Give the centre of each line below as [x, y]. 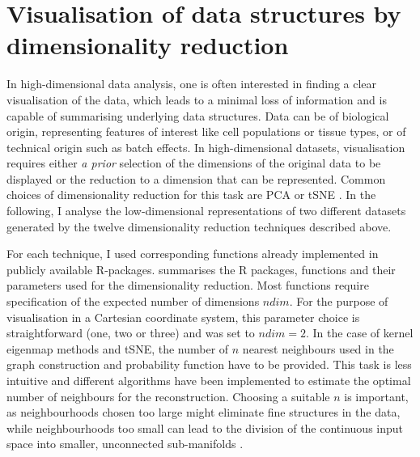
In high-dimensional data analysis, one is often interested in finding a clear [192, 84]
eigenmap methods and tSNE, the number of [118, 348]
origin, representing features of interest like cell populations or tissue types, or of [206, 131]
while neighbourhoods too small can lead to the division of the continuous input [205, 427]
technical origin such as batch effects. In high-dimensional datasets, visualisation [206, 147]
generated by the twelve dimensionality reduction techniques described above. [199, 226]
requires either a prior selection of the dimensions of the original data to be [194, 163]
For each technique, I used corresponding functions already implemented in [193, 254]
